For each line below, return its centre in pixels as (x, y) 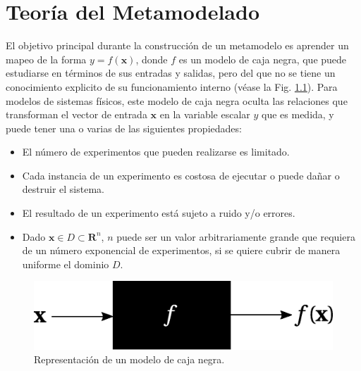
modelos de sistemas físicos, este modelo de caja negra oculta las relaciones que (177, 100)
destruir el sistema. (63, 189)
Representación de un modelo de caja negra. (129, 359)
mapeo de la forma (46, 59)
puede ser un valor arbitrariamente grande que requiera (236, 236)
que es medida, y (298, 114)
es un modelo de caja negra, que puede (263, 59)
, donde (152, 59)
